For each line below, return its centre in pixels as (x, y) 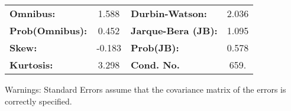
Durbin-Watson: (169, 13)
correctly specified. (38, 101)
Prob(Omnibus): (48, 30)
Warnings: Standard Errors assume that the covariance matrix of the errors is (145, 89)
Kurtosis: (31, 65)
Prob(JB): (155, 48)
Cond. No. (155, 65)
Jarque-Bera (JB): (174, 30)
